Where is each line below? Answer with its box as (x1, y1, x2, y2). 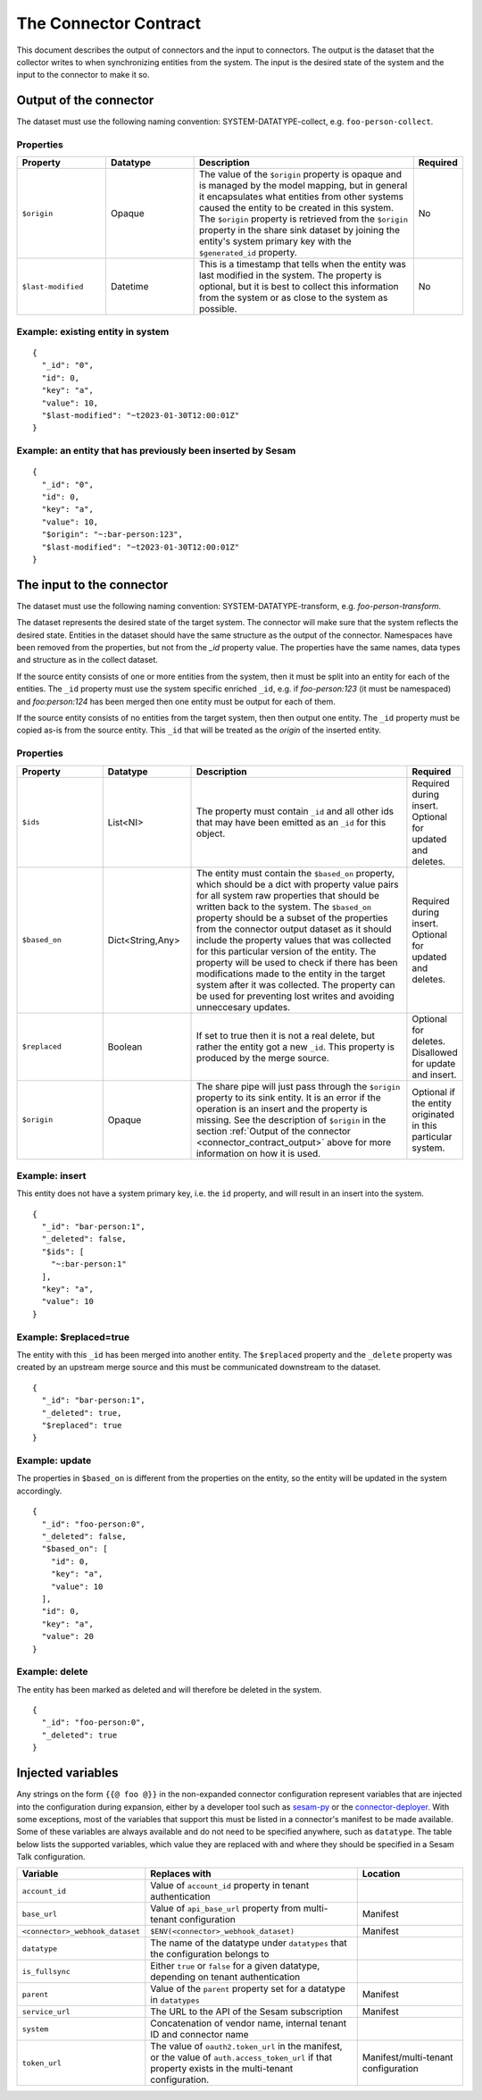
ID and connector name (150, 2029, 249, 2041)
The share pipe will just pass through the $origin (196, 1080, 401, 1092)
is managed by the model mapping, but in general (199, 180, 408, 192)
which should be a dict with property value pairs (196, 878, 399, 891)
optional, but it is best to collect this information (199, 280, 399, 293)
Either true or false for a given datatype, (150, 1960, 320, 1972)
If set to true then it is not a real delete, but (196, 1029, 375, 1042)
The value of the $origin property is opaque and (199, 168, 402, 180)
